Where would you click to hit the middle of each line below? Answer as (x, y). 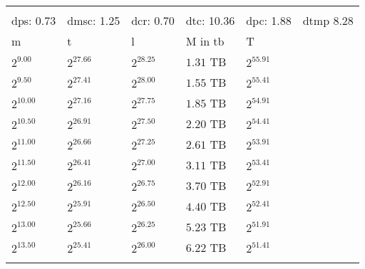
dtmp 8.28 (328, 20)
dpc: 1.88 (269, 20)
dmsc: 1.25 (94, 20)
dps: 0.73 (34, 20)
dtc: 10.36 (210, 20)
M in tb (205, 41)
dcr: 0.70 (153, 20)
